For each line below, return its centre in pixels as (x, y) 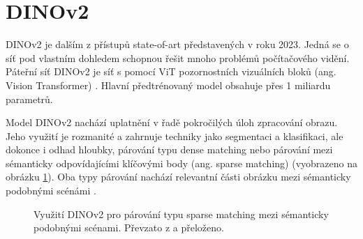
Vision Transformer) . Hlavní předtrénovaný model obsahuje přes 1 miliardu (168, 85)
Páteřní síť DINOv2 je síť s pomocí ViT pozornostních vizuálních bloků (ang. (171, 71)
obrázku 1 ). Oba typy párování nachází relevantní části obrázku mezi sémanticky (178, 177)
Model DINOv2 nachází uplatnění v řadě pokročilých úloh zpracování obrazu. (172, 122)
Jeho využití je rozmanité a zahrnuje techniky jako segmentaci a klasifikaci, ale (175, 136)
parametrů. (29, 99)
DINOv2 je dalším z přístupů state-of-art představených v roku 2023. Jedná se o (177, 44)
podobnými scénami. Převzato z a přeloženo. (129, 228)
